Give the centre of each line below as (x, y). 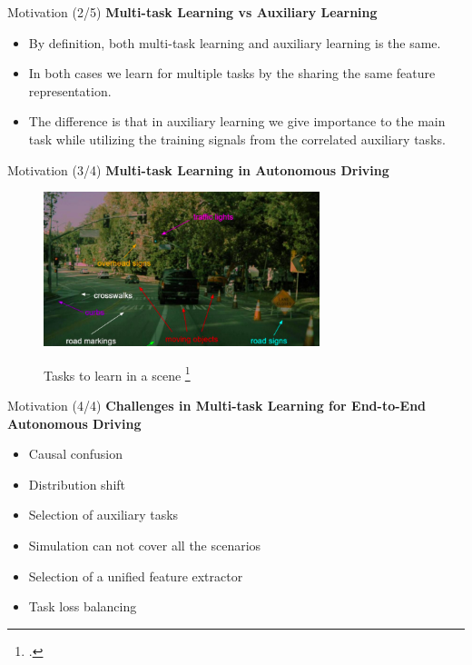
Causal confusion (76, 454)
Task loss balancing (83, 606)
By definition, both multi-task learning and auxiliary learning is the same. (235, 42)
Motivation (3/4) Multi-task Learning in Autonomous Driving (198, 169)
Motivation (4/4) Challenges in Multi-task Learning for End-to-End (217, 406)
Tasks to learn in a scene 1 (117, 373)
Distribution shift (77, 484)
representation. (70, 90)
